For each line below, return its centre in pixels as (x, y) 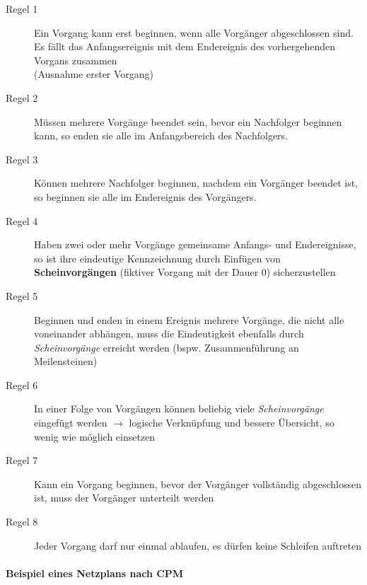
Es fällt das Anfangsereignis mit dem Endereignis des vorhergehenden (185, 46)
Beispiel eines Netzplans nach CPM (95, 573)
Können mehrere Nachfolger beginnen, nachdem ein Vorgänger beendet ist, (196, 183)
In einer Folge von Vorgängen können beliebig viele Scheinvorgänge (179, 409)
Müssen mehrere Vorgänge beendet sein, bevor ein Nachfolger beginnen (188, 121)
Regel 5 (22, 295)
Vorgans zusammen (76, 60)
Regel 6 (22, 384)
